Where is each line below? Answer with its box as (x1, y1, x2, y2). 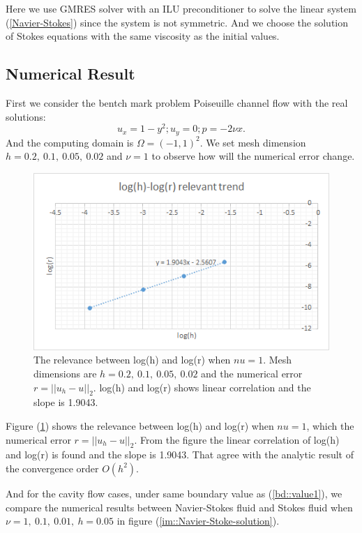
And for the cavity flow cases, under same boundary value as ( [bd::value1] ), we (6, 486, 342, 500)
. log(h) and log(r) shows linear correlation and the (93, 380, 311, 394)
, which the (306, 418, 354, 433)
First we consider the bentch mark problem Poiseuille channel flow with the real (6, 95, 348, 110)
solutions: (6, 109, 46, 123)
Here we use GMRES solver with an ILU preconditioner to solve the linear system (6, 1, 356, 15)
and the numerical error (201, 366, 303, 380)
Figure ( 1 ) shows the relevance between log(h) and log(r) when (6, 418, 274, 433)
